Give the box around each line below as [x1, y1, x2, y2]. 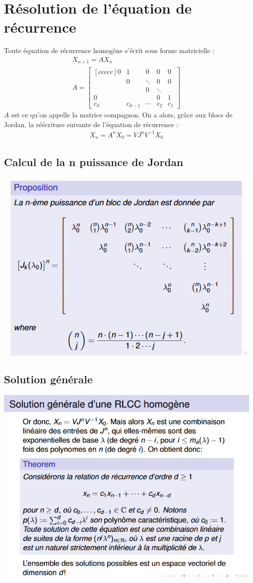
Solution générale [4, 371, 93, 386]
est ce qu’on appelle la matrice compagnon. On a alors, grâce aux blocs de [11, 110, 233, 120]
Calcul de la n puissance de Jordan [4, 154, 183, 169]
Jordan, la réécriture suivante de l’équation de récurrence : [4, 119, 178, 129]
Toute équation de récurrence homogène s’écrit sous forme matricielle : [4, 45, 215, 56]
